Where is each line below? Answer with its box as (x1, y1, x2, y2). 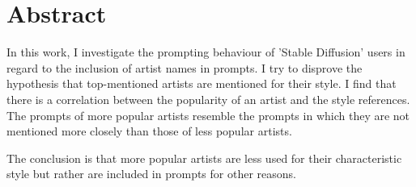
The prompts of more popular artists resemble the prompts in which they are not (6, 106, 410, 123)
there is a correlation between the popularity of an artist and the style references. (6, 90, 410, 107)
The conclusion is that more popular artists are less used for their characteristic (6, 149, 402, 166)
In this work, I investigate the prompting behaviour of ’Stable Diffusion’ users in (6, 44, 405, 60)
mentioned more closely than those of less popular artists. (6, 123, 292, 139)
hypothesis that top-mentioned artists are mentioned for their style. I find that (6, 75, 397, 92)
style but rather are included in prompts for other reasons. (6, 165, 296, 182)
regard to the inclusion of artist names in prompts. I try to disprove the (6, 59, 363, 76)
